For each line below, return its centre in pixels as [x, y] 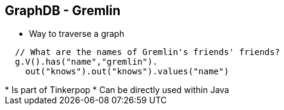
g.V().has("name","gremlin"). [86, 62]
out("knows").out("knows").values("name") [127, 72]
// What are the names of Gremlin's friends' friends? [147, 52]
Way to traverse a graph [77, 34]
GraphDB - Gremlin [63, 11]
